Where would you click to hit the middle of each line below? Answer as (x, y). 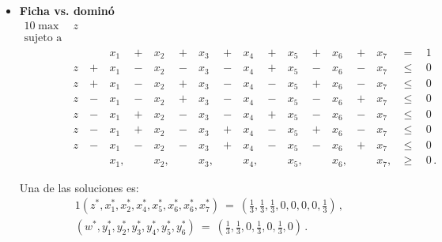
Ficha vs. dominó (67, 10)
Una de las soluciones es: (79, 187)
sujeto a (43, 38)
